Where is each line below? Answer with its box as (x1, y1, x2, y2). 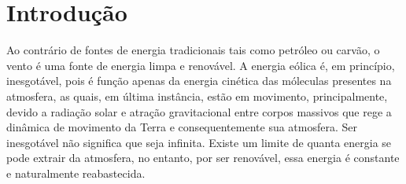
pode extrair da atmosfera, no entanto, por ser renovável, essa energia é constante (6, 149, 400, 166)
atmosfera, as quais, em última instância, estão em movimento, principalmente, (6, 87, 388, 104)
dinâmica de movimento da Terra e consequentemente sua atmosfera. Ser (6, 119, 357, 135)
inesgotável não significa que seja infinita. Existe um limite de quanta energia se (6, 134, 392, 150)
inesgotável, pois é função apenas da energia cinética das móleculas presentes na (6, 72, 392, 89)
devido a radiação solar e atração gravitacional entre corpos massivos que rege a (6, 103, 392, 120)
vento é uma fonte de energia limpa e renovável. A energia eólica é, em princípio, (6, 57, 395, 73)
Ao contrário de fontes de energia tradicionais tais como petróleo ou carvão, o (6, 42, 380, 58)
